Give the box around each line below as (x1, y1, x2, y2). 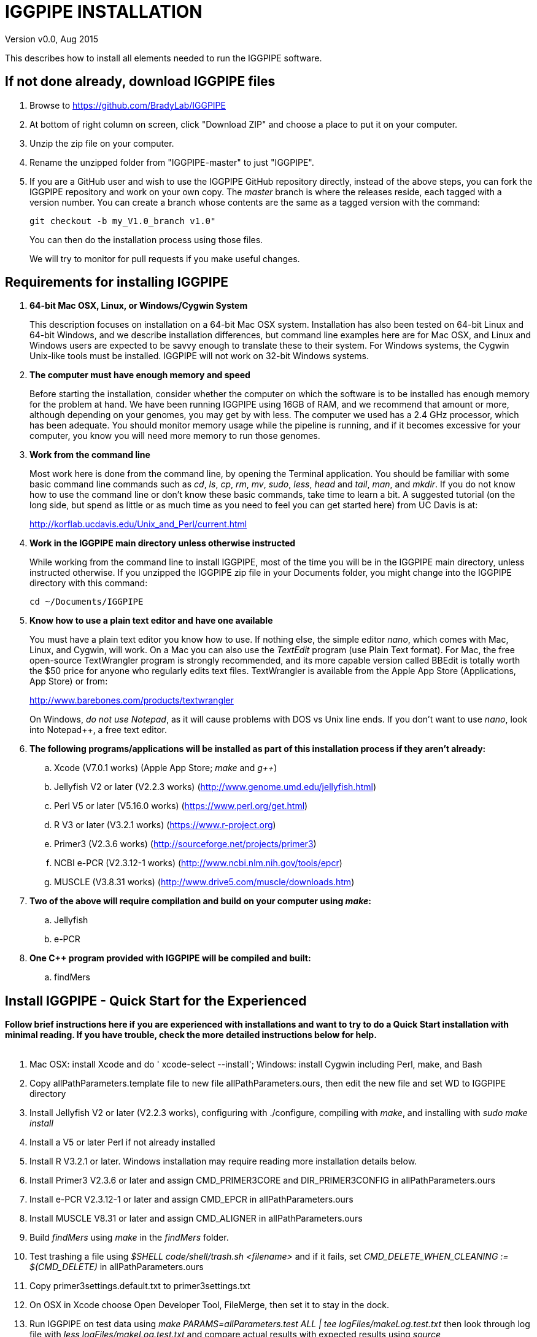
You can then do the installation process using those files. (29, 234, 263, 245)
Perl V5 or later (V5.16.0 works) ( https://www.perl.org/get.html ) (54, 800, 308, 812)
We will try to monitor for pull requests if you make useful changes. (29, 253, 300, 264)
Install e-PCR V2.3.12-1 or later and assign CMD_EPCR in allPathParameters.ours (29, 1194, 353, 1205)
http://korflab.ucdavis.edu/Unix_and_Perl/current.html (29, 519, 247, 530)
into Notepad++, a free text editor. (29, 724, 168, 735)
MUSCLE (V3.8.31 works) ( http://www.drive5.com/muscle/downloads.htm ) (54, 877, 355, 888)
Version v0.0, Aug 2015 (5, 33, 99, 44)
